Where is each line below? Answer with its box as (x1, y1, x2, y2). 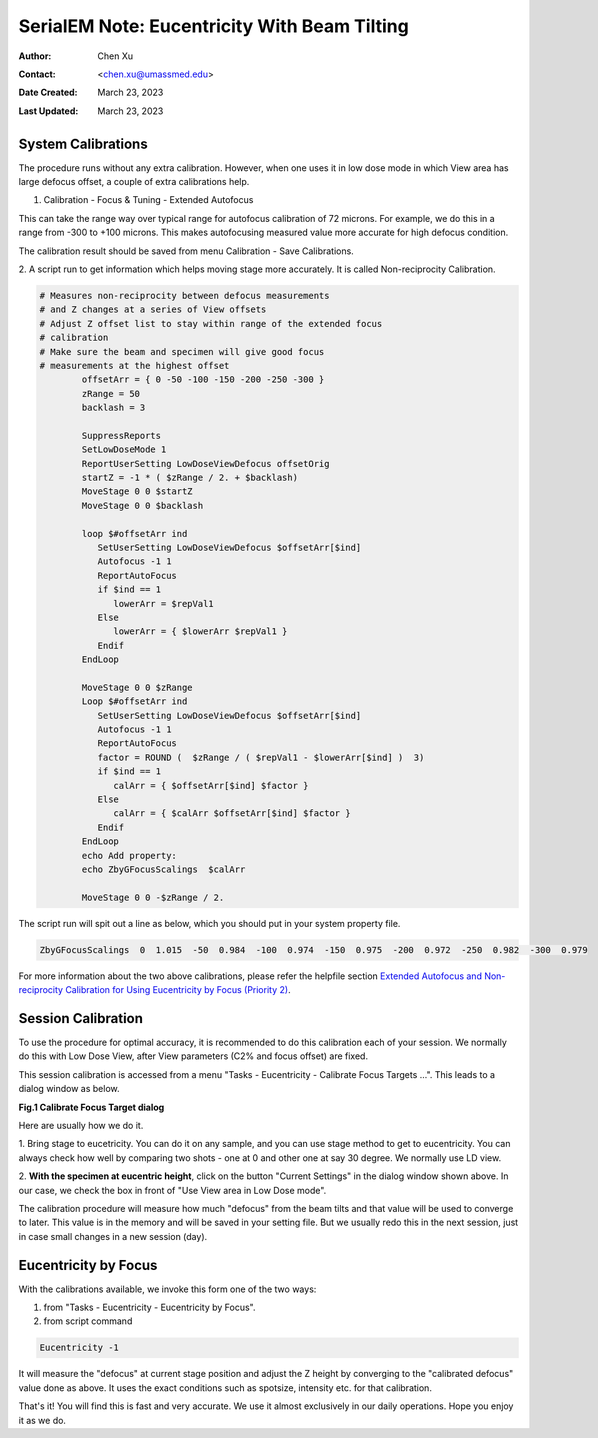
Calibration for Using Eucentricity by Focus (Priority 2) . (65, 984, 291, 996)
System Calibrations (18, 135, 149, 152)
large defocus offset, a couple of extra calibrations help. (18, 176, 250, 188)
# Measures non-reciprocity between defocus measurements (39, 290, 330, 301)
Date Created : (18, 86, 79, 99)
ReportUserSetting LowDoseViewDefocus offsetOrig (81, 458, 330, 469)
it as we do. (18, 1414, 67, 1426)
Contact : (18, 68, 57, 80)
